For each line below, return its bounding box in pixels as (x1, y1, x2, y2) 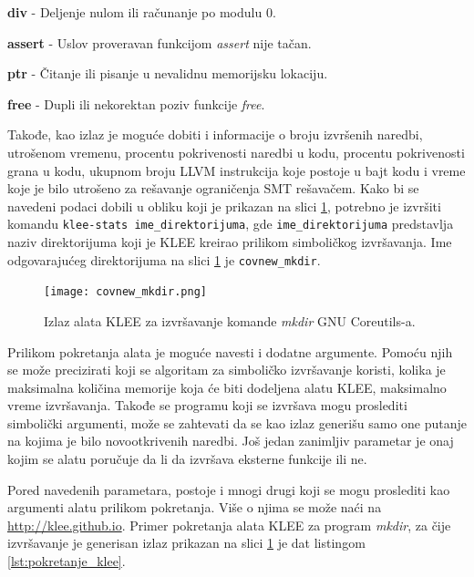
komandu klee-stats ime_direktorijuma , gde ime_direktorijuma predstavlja (7, 214, 454, 233)
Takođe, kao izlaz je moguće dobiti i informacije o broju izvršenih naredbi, (7, 125, 423, 144)
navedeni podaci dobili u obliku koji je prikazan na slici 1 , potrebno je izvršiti (7, 196, 441, 215)
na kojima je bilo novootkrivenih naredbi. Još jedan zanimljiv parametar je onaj (7, 431, 454, 450)
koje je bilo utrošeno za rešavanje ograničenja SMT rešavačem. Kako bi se (7, 179, 419, 198)
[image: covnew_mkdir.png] (44, 285, 207, 299)
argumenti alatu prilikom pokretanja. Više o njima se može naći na (7, 498, 382, 517)
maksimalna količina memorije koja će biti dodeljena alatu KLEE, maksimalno (7, 377, 447, 397)
